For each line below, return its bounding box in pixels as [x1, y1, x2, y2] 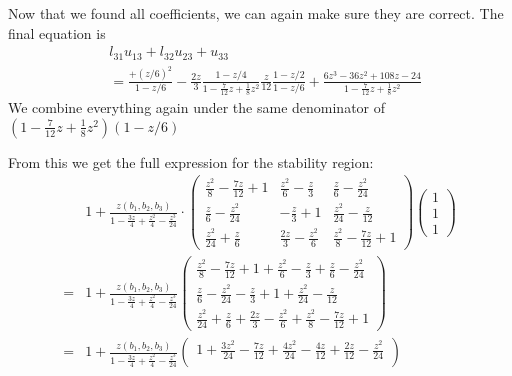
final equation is [8, 22, 106, 43]
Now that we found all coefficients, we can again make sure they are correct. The [8, 3, 504, 23]
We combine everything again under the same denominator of [8, 97, 386, 118]
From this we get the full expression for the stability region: [8, 151, 374, 172]
